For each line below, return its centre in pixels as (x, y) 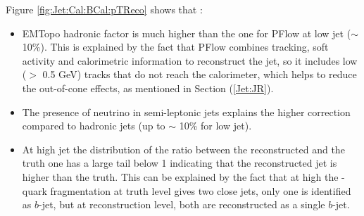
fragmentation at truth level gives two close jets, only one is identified (201, 190)
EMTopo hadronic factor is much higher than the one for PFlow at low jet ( (187, 33)
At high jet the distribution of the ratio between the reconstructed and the (183, 149)
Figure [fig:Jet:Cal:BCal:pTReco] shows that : (104, 9)
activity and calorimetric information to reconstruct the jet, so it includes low (190, 60)
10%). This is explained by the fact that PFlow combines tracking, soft (175, 47)
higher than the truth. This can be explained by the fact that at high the (180, 176)
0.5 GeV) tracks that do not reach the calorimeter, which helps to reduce (200, 74)
